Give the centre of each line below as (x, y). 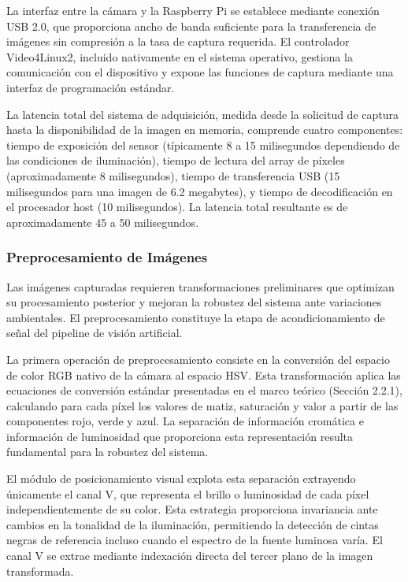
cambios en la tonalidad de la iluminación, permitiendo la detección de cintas (193, 524)
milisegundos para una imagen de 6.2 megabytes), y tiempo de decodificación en (200, 191)
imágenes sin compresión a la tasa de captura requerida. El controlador (178, 41)
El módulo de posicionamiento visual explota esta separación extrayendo (181, 478)
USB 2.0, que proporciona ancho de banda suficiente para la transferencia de (191, 26)
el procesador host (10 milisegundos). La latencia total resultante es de (177, 207)
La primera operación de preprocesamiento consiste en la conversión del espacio (198, 359)
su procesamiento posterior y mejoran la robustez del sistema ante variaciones (194, 302)
